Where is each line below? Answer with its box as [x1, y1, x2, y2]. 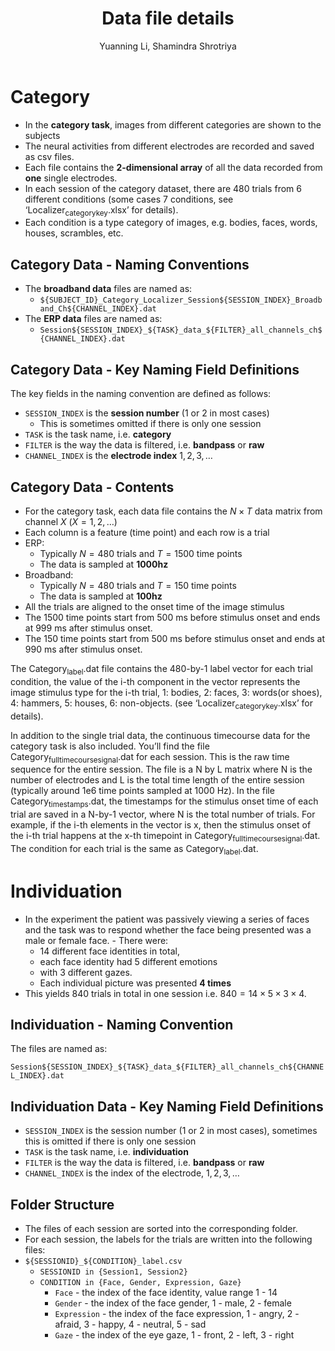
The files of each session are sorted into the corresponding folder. [24, 1223, 298, 1235]
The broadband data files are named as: [24, 283, 193, 295]
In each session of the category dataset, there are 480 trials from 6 [24, 182, 302, 194]
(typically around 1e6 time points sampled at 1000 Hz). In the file [10, 785, 275, 797]
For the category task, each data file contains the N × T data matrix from [24, 505, 323, 517]
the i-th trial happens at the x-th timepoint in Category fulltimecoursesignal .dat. [10, 830, 321, 844]
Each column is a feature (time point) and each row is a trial [24, 526, 270, 538]
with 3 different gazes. [39, 966, 133, 978]
